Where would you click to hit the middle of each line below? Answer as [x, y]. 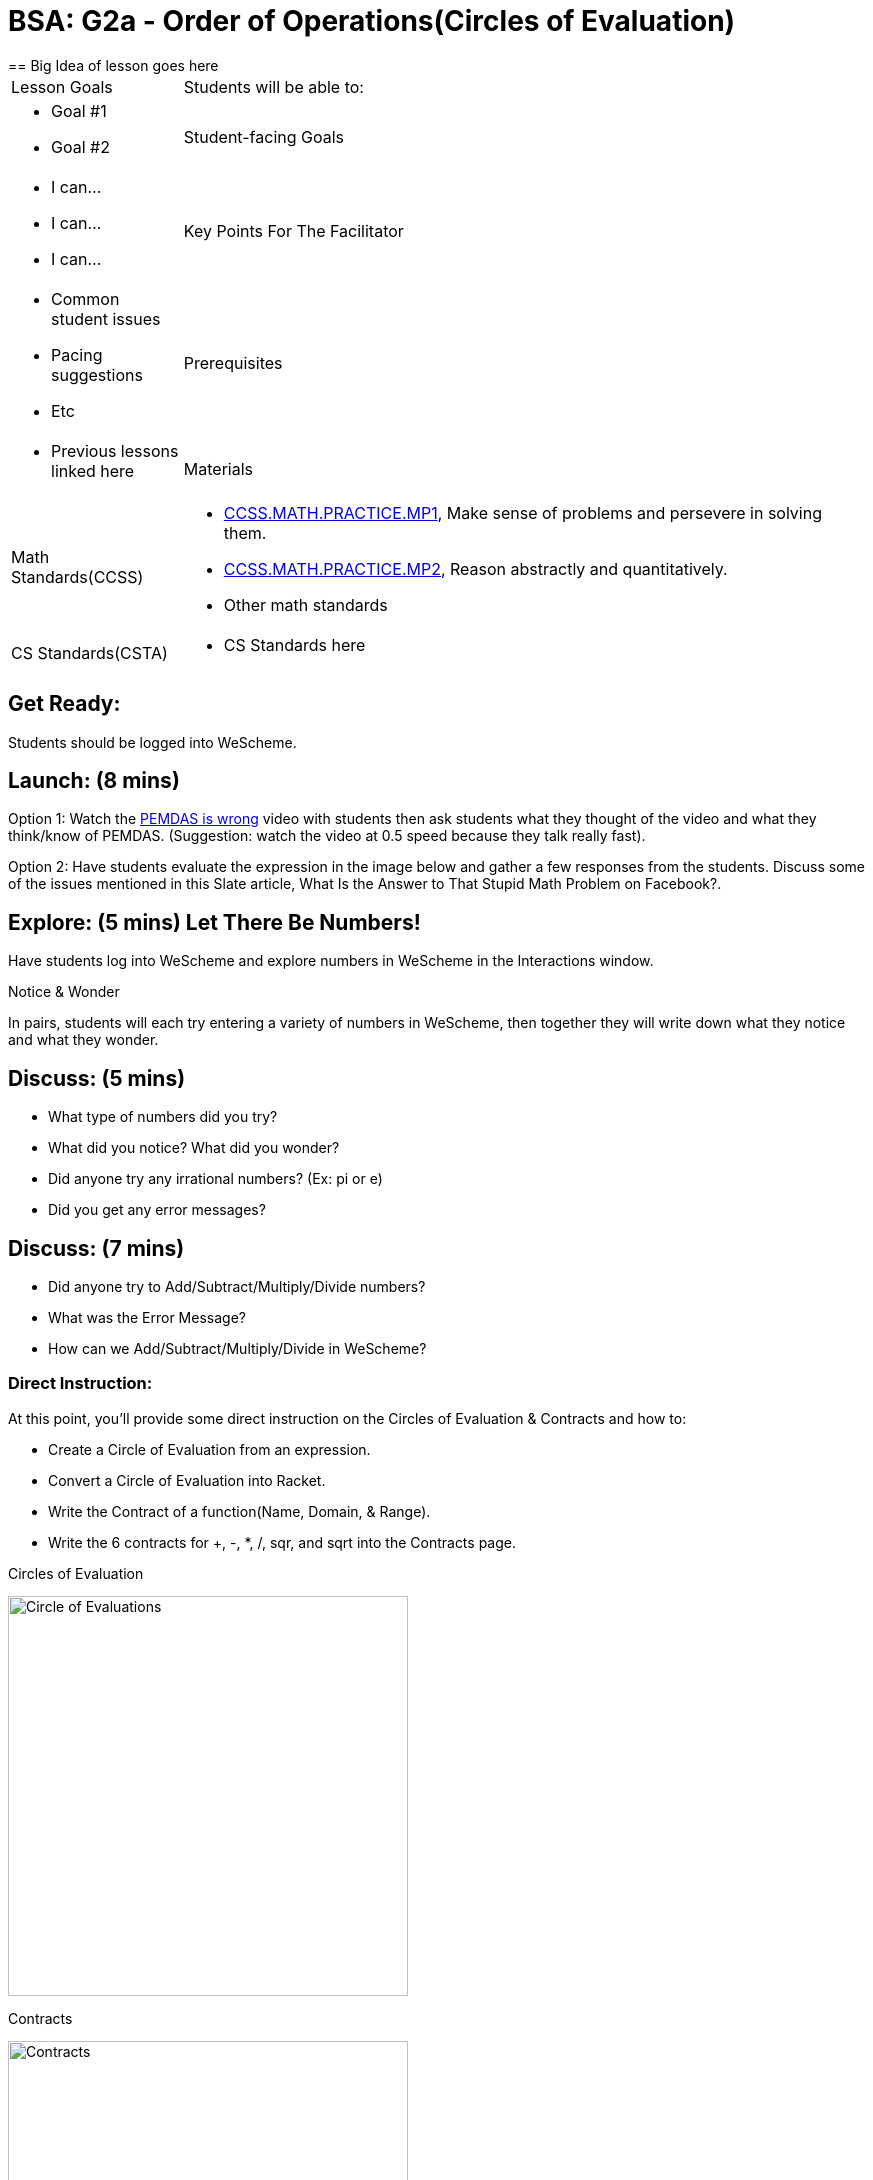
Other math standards [305, 604]
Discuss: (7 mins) [96, 1248]
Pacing [77, 354]
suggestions [97, 374]
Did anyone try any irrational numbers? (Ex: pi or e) [215, 1179]
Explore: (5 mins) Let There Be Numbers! [214, 922]
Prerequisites [233, 362]
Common [85, 298]
